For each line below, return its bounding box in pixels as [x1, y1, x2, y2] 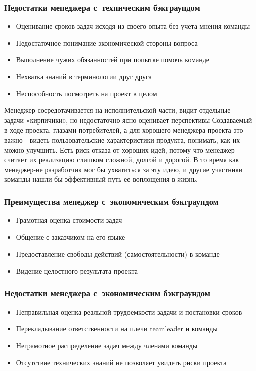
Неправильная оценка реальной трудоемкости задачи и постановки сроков [16, 306, 242, 317]
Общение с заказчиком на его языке [16, 231, 125, 242]
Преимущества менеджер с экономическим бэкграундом [4, 195, 219, 207]
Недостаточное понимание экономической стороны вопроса [16, 37, 198, 48]
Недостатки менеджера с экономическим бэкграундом [4, 287, 210, 299]
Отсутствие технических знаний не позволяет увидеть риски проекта [16, 357, 227, 367]
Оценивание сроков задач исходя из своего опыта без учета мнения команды [16, 21, 250, 31]
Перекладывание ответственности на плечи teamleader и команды [16, 323, 218, 334]
